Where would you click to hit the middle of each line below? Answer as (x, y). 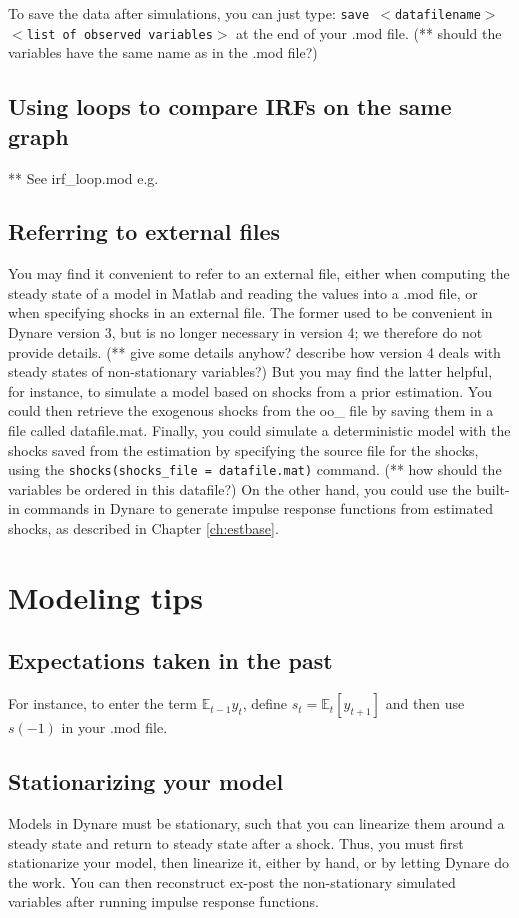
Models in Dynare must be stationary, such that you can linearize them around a (256, 823)
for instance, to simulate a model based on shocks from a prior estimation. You (250, 390)
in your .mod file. (114, 727)
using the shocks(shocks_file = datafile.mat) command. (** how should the (255, 469)
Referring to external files (144, 231)
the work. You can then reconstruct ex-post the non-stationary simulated (232, 881)
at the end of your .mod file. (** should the (369, 32)
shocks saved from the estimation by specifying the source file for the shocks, (243, 449)
